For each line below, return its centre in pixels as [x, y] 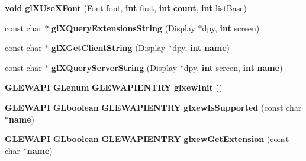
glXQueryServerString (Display [115, 67]
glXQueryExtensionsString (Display [123, 28]
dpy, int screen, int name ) [233, 67]
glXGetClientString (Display [109, 48]
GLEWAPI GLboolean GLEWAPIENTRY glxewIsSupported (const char [153, 107]
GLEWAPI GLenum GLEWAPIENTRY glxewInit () [114, 87]
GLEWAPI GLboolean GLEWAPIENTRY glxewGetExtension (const [147, 139]
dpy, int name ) [201, 48]
